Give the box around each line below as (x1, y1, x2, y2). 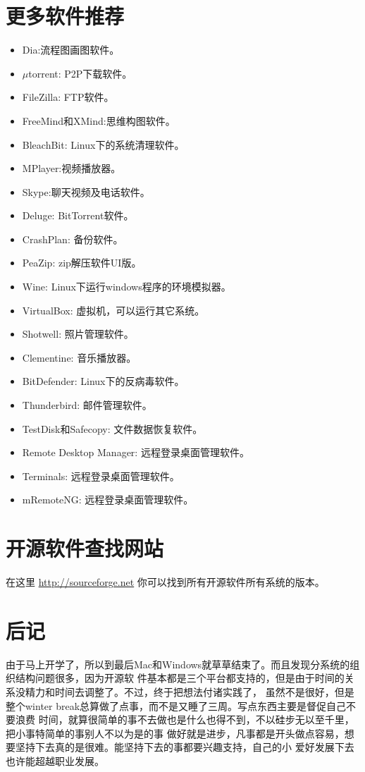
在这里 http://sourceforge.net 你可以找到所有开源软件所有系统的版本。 (6, 575, 325, 589)
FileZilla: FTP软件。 (22, 90, 114, 104)
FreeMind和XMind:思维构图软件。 (22, 113, 175, 128)
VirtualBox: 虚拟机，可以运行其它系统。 (22, 302, 205, 317)
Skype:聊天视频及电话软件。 (22, 184, 150, 199)
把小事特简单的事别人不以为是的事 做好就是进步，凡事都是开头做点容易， (6, 725, 345, 740)
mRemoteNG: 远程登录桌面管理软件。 (22, 492, 194, 507)
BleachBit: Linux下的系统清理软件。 (22, 137, 185, 152)
